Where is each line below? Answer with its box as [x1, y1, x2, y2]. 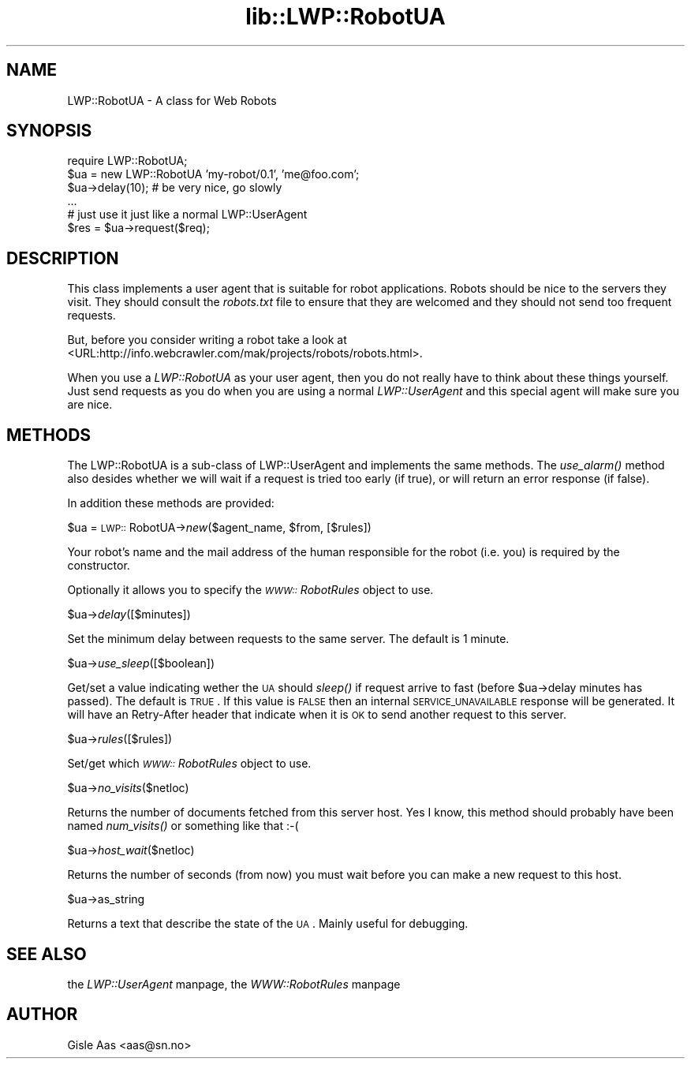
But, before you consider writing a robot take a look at [67, 333, 347, 347]
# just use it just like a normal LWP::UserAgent [67, 207, 308, 222]
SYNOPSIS [6, 121, 92, 141]
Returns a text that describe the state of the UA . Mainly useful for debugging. [67, 917, 469, 931]
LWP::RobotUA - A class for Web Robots [67, 93, 277, 107]
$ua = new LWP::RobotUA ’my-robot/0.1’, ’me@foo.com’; [67, 167, 360, 181]
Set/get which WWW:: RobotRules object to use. [67, 757, 312, 771]
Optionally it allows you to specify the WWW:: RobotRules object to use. [67, 583, 434, 597]
